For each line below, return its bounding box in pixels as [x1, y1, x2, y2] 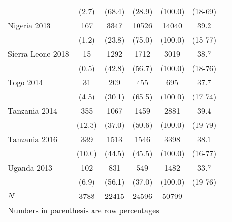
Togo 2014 [8, 76, 43, 88]
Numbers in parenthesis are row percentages [8, 204, 159, 216]
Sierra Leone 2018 [8, 48, 69, 59]
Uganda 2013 [8, 162, 53, 173]
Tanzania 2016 [8, 133, 57, 145]
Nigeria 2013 [8, 20, 51, 31]
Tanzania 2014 [8, 105, 57, 116]
